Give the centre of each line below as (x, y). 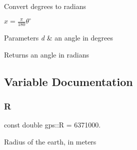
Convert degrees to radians (45, 6)
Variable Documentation (68, 81)
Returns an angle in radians (47, 54)
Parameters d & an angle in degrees (59, 37)
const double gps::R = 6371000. (52, 125)
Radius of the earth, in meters (50, 141)
